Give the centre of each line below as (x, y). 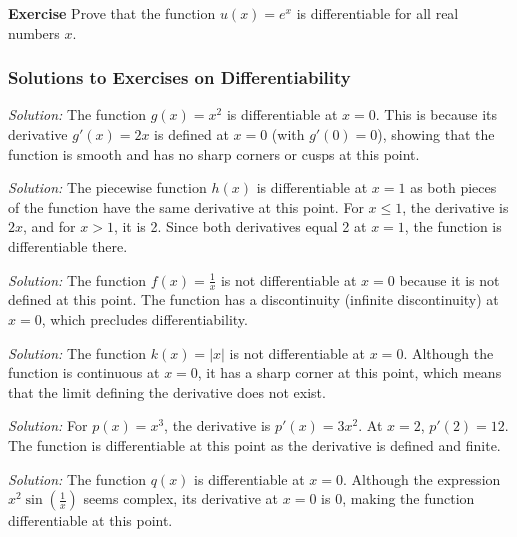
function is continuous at (84, 372)
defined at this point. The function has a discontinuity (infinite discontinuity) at (253, 299)
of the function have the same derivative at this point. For (186, 206)
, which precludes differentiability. (144, 318)
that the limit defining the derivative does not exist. (167, 391)
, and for (49, 226)
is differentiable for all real (377, 13)
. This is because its (436, 114)
